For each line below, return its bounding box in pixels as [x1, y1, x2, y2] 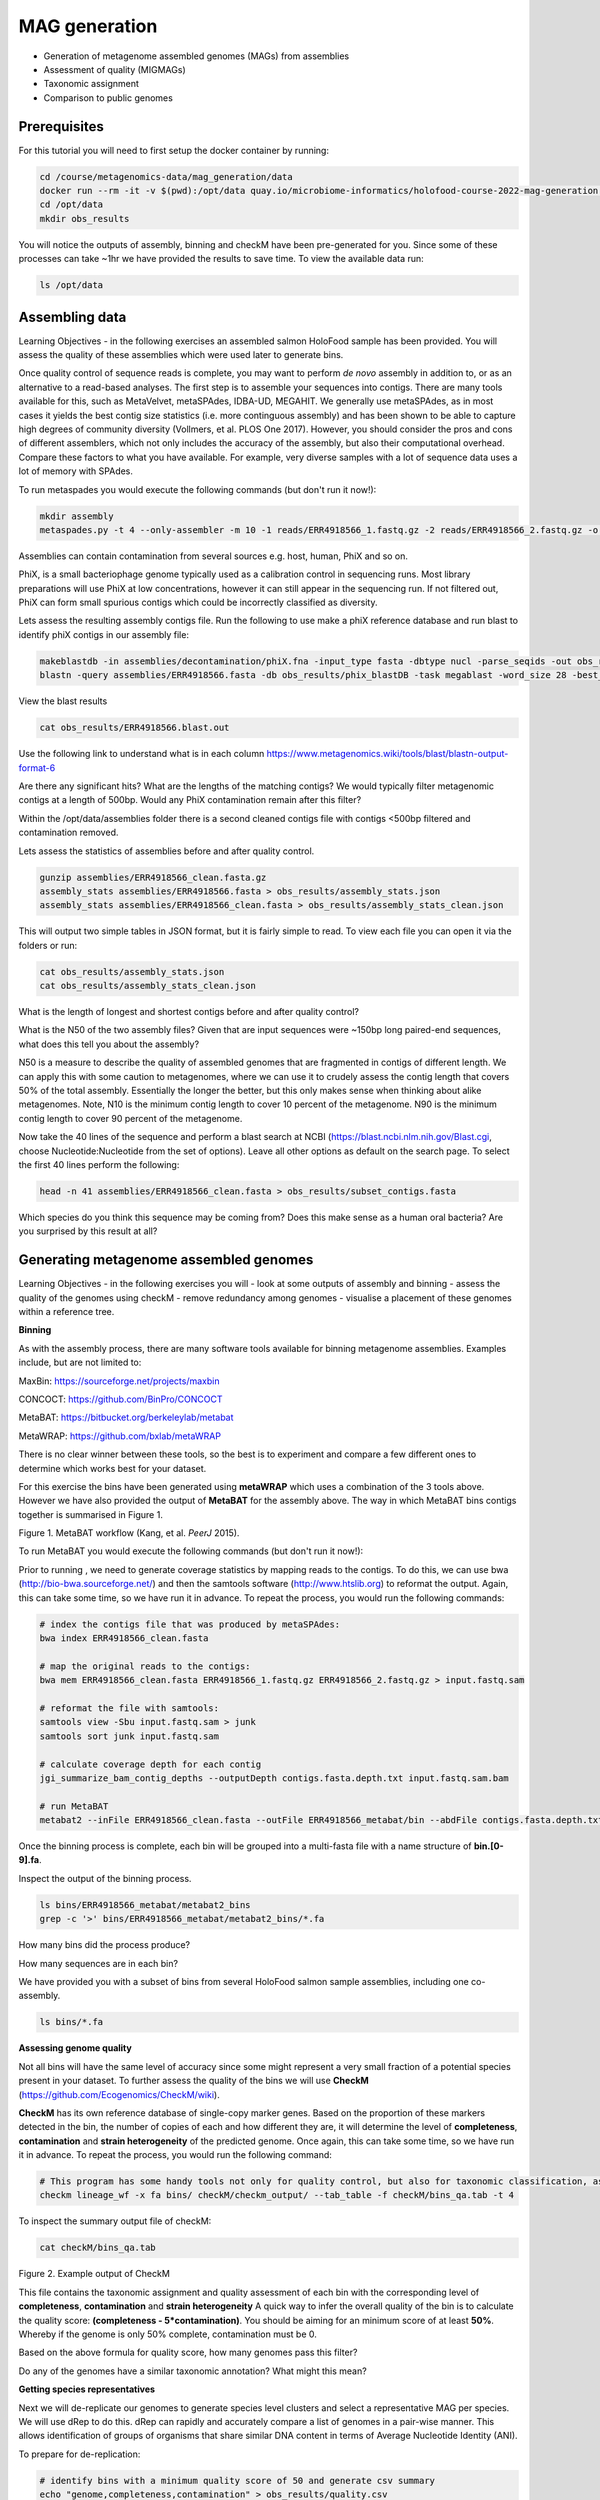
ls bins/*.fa [39, 2016, 104, 2028]
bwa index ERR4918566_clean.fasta [39, 1633, 209, 1644]
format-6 [18, 761, 56, 774]
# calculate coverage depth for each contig [39, 1758, 262, 1770]
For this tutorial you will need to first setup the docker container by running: [18, 144, 330, 156]
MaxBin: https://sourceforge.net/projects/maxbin [18, 1375, 220, 1387]
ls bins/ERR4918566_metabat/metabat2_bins [39, 1899, 251, 1910]
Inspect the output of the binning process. [18, 1872, 192, 1884]
